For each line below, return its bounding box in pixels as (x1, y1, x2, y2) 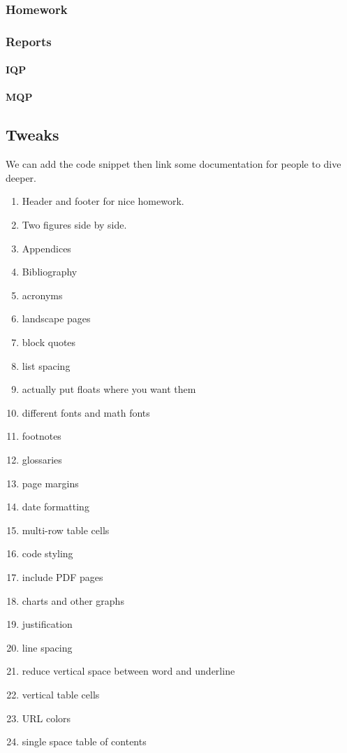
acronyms (22, 287, 63, 302)
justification (22, 617, 73, 631)
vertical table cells (22, 687, 100, 701)
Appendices (22, 241, 71, 255)
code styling (22, 546, 73, 561)
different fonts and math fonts (22, 405, 150, 419)
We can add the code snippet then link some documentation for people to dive (6, 157, 341, 171)
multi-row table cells (22, 522, 110, 537)
